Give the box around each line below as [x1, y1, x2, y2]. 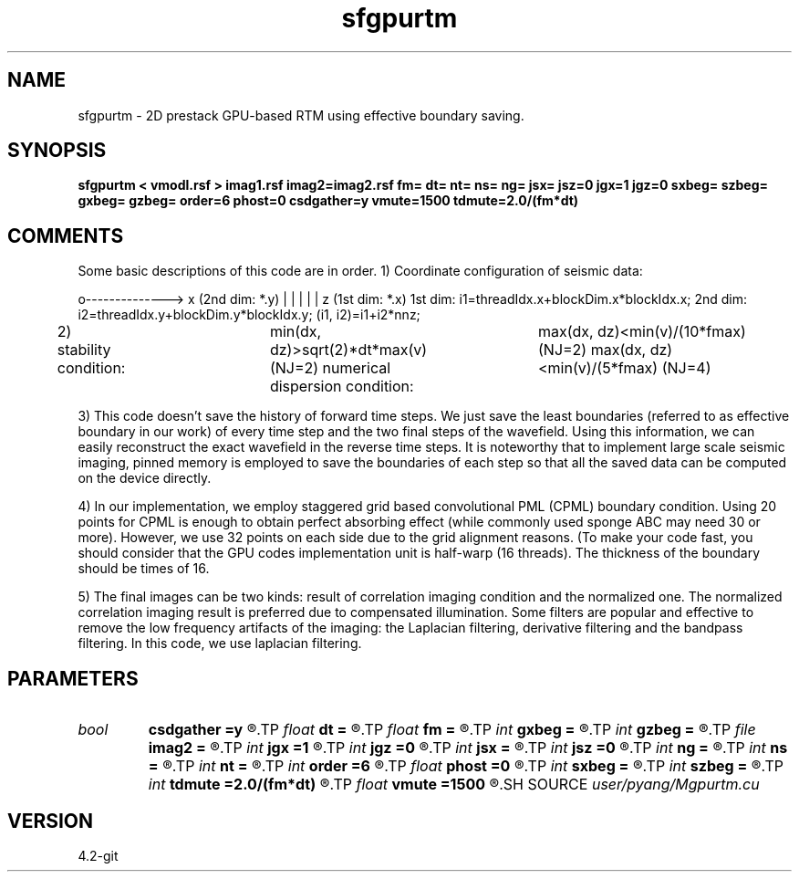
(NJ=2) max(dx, [537, 340, 647, 360]
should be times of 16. [78, 560, 210, 577]
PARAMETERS [7, 666, 139, 690]
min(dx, [269, 322, 322, 341]
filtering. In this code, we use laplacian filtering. [78, 635, 362, 652]
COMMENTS [7, 224, 124, 247]
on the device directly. [78, 470, 212, 487]
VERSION [7, 809, 94, 832]
